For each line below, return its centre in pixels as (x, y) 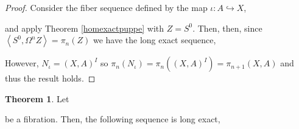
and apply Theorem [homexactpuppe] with (85, 28)
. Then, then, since (227, 28)
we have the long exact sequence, (154, 40)
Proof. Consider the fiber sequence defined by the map (106, 7)
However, (22, 63)
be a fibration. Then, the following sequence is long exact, (113, 119)
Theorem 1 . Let (37, 98)
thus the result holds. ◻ (50, 78)
